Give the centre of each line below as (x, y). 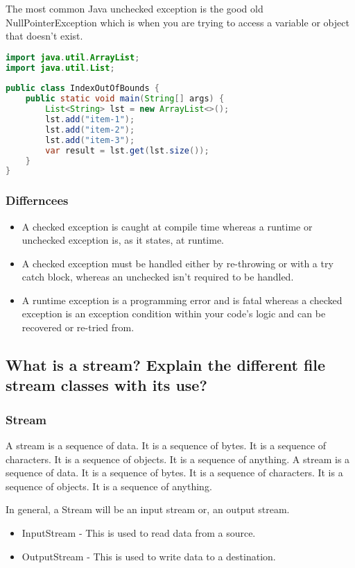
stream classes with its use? (106, 385)
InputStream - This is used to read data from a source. (139, 533)
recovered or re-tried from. (78, 327)
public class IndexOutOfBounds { (83, 89)
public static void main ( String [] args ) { (125, 99)
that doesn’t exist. (44, 36)
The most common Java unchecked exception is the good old (135, 8)
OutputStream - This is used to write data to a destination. (149, 556)
